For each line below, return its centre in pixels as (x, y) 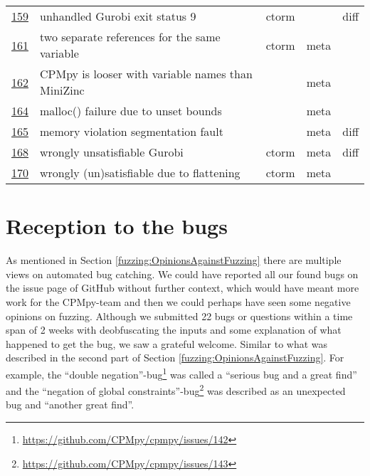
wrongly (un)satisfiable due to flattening (140, 173)
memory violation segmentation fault (132, 131)
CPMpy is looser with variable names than (146, 74)
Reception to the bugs (117, 226)
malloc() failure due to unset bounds (131, 111)
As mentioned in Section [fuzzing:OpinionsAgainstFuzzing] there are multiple (174, 260)
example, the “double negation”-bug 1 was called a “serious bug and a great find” (181, 373)
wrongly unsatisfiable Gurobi (112, 152)
